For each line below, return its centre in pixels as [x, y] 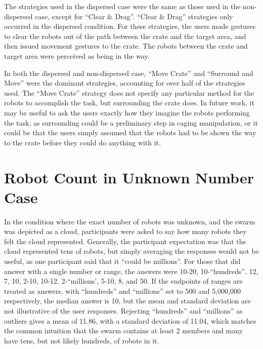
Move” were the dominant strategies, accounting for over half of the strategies [125, 83]
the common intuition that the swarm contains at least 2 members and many [124, 331]
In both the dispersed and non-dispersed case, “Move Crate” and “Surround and [129, 73]
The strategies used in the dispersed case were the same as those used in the [122, 6]
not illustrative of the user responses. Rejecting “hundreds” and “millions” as [123, 310]
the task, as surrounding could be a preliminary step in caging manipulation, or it [131, 122]
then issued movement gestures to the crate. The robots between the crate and [126, 46]
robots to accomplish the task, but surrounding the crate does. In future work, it [129, 103]
